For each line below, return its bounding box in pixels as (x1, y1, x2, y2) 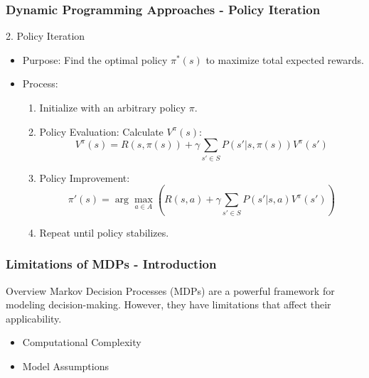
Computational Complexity (22, 335, 141, 350)
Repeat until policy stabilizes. (39, 225, 169, 239)
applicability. (6, 310, 62, 325)
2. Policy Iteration (6, 28, 85, 43)
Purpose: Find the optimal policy (22, 52, 168, 67)
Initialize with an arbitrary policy (39, 100, 186, 114)
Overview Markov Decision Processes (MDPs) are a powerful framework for (6, 283, 335, 298)
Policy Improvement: (39, 170, 130, 185)
